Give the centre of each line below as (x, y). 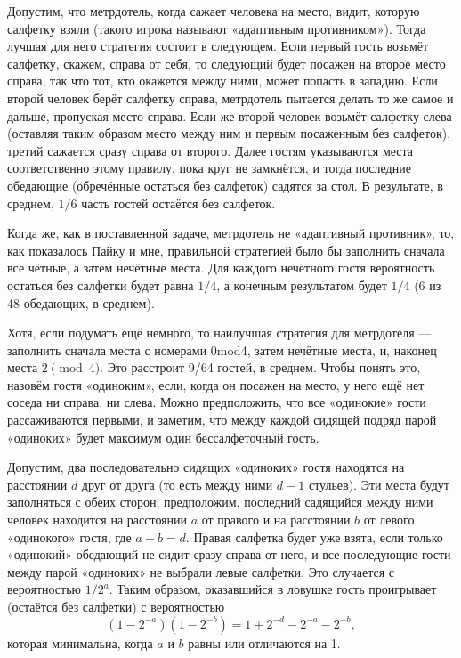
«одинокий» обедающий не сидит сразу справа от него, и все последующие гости (229, 554)
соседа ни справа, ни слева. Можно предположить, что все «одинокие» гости (217, 402)
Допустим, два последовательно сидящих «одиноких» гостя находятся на (206, 467)
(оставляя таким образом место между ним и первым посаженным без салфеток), (229, 133)
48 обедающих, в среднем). (81, 302)
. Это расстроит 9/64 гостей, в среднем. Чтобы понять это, (260, 367)
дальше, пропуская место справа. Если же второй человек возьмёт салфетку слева (230, 115)
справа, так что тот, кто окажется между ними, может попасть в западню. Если (222, 81)
